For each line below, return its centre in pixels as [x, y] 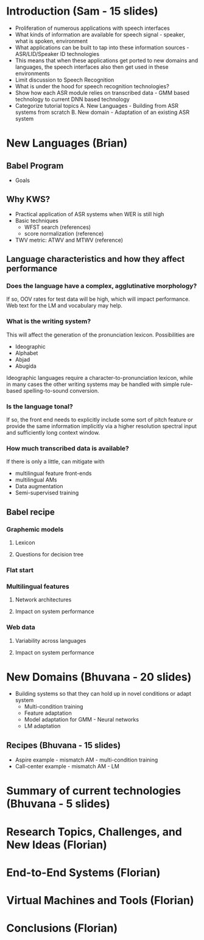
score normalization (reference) [64, 233]
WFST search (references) [58, 227]
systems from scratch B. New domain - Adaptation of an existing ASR [102, 112]
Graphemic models [35, 529]
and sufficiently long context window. [53, 433]
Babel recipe [30, 512]
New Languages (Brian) [67, 143]
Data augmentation [39, 486]
